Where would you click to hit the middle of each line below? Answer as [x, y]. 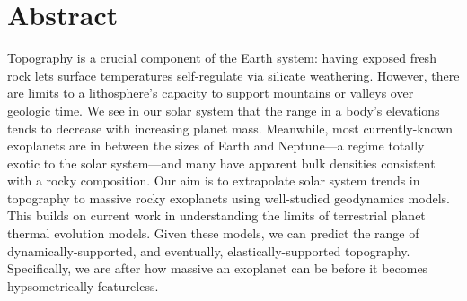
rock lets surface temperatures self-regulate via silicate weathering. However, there [233, 75]
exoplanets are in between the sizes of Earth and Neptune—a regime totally [216, 146]
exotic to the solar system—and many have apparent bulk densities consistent [221, 163]
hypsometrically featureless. [83, 285]
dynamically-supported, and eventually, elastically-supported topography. [209, 250]
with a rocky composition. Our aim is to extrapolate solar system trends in [214, 181]
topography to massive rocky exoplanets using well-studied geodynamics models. [229, 198]
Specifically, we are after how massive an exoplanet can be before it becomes [218, 268]
